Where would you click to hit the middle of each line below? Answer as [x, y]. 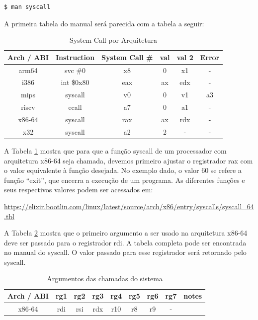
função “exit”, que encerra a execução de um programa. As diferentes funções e [125, 180]
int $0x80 [75, 82]
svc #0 [75, 70]
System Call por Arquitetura [114, 40]
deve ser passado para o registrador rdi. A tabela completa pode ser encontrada [125, 242]
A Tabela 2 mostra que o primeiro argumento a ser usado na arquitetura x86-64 [126, 233]
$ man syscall [27, 7]
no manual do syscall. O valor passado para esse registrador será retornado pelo [125, 252]
